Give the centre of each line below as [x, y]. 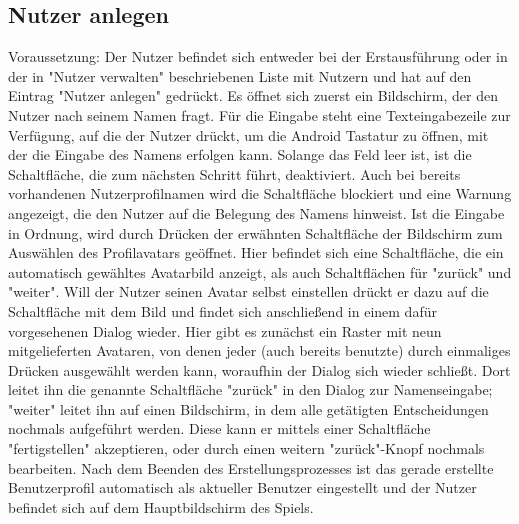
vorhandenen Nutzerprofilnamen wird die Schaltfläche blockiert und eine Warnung [260, 193]
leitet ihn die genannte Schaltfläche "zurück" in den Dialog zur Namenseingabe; [250, 389]
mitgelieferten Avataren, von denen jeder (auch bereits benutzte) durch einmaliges [259, 350]
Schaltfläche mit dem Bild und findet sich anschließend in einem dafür [222, 310]
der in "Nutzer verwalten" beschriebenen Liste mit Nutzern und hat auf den [240, 75]
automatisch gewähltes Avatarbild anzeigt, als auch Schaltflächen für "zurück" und [260, 271]
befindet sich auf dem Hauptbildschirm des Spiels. [161, 506]
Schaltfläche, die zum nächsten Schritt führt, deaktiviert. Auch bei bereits [234, 173]
